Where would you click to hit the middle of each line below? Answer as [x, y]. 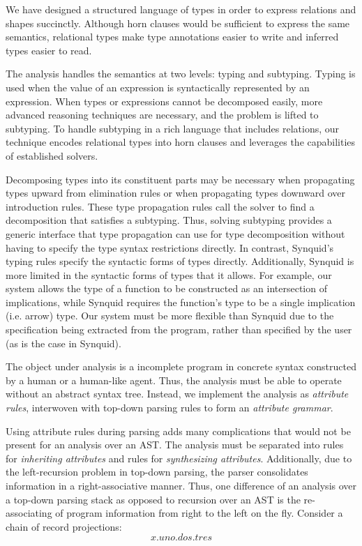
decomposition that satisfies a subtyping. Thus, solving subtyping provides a [169, 220]
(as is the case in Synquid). [63, 343]
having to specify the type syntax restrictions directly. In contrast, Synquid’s [170, 247]
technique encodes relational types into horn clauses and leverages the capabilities [181, 142]
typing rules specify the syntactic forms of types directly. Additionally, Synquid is [180, 261]
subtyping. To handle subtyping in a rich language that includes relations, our [173, 128]
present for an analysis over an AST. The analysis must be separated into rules [175, 445]
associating [29, 513]
